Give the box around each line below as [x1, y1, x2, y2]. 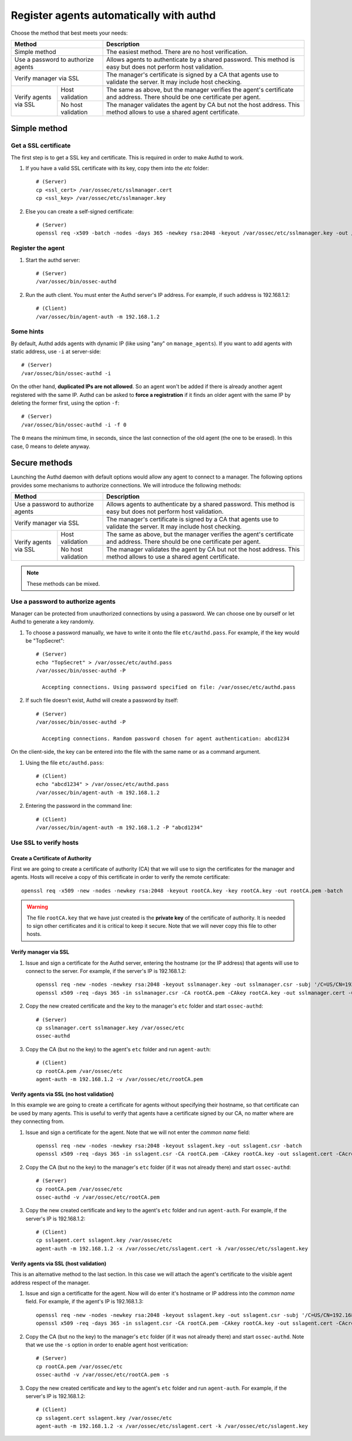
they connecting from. [11, 1118, 65, 1125]
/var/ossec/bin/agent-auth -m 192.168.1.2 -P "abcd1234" [36, 824, 204, 831]
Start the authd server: [25, 256, 80, 263]
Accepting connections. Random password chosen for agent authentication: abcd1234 [42, 735, 290, 742]
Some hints [11, 327, 44, 336]
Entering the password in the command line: [25, 803, 132, 810]
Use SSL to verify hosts [11, 838, 79, 847]
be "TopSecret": [25, 637, 65, 644]
